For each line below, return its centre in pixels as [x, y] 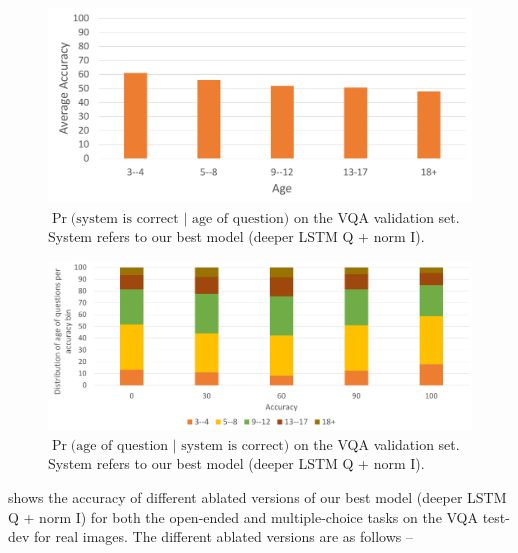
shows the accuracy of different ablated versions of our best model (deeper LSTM [257, 496]
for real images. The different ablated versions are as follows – [223, 536]
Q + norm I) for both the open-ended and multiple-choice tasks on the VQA [243, 516]
